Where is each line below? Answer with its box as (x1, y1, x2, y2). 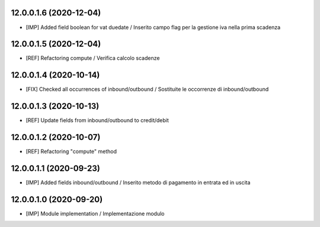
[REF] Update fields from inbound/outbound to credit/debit (25, 117, 169, 124)
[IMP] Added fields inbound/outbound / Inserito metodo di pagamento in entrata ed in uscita (25, 179, 251, 186)
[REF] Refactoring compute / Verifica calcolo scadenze (25, 55, 160, 62)
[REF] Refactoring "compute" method (25, 148, 117, 155)
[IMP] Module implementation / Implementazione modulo (25, 210, 165, 217)
